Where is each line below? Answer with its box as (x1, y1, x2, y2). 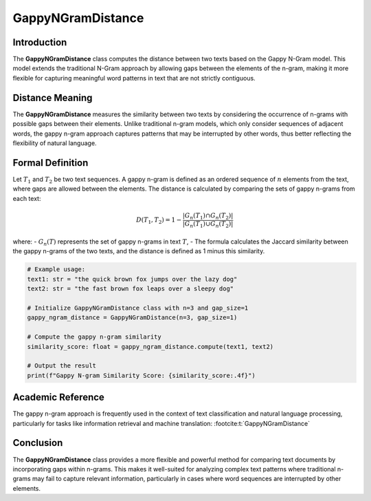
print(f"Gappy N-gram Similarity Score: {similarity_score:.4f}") (27, 372, 256, 379)
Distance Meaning (12, 92, 93, 103)
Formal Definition (12, 157, 89, 169)
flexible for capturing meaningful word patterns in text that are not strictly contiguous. (12, 74, 256, 82)
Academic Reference (12, 392, 104, 403)
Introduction (12, 36, 67, 48)
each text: (12, 194, 41, 202)
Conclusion (12, 437, 63, 449)
